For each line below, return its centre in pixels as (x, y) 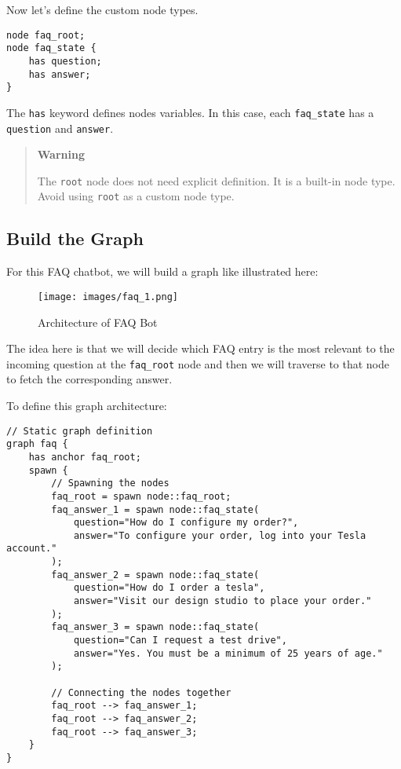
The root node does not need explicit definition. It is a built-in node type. (216, 180)
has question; (65, 61)
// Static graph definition (80, 431)
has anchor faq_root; (85, 457)
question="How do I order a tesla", (169, 588)
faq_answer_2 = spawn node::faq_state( (155, 575)
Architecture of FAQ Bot (98, 322)
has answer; (60, 74)
